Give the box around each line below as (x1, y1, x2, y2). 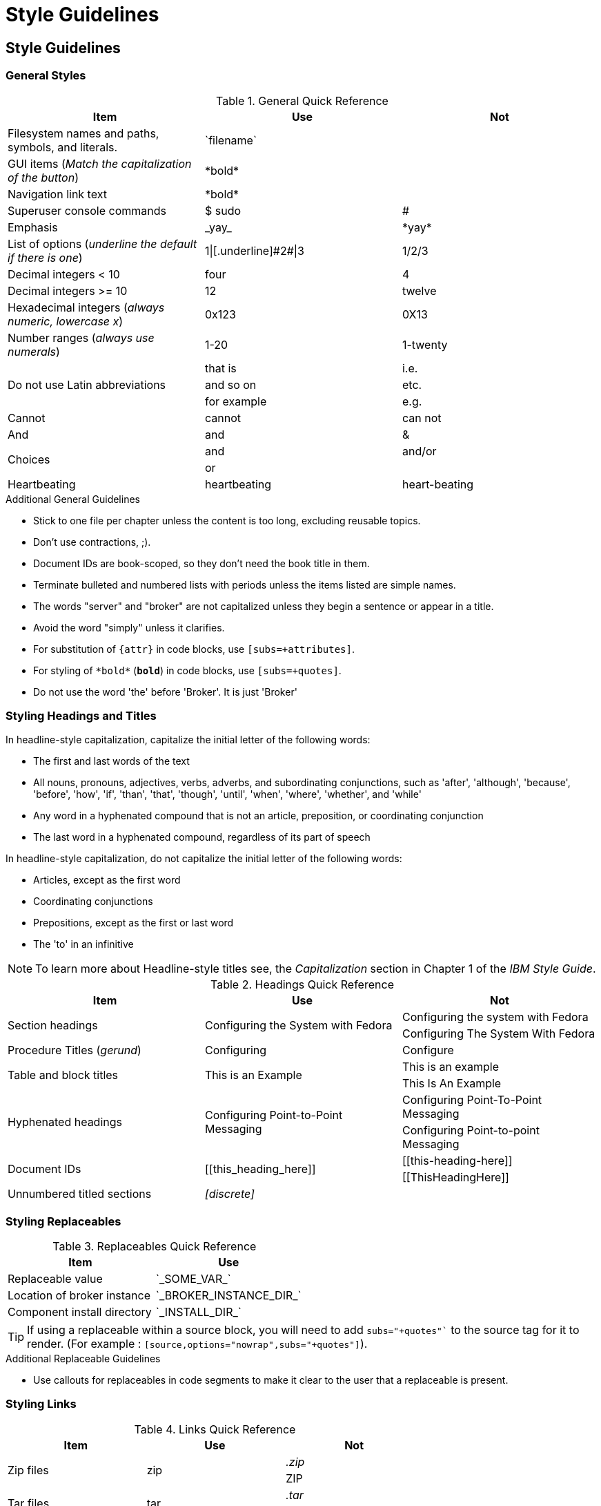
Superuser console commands (8, 203, 167, 218)
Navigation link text (8, 187, 107, 201)
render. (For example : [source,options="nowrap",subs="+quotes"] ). (27, 1337, 368, 1351)
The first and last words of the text (33, 755, 190, 768)
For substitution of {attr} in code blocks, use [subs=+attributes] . (33, 642, 355, 655)
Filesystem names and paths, (8, 126, 159, 140)
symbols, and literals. (8, 140, 118, 154)
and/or (402, 444, 437, 458)
